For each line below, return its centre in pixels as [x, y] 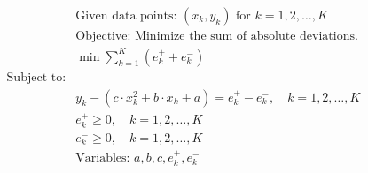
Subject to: [36, 77]
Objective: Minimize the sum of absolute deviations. [217, 37]
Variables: [103, 158]
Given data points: [126, 16]
